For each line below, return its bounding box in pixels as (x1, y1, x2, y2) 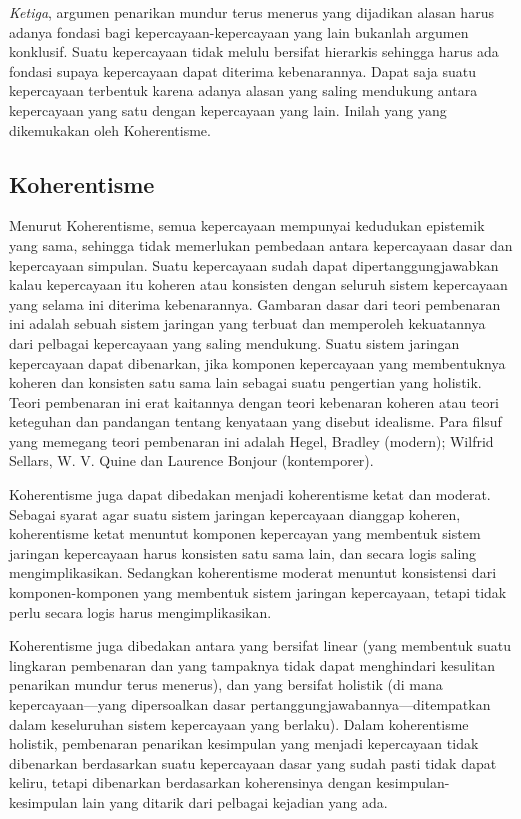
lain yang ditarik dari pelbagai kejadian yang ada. (82, 791, 388, 812)
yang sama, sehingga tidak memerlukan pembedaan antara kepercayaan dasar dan (9, 234, 513, 255)
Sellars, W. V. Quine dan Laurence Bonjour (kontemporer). (9, 450, 374, 471)
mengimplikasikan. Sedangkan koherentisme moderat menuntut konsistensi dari (9, 562, 497, 583)
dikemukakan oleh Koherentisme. (9, 119, 211, 140)
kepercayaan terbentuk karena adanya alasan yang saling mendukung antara (9, 80, 478, 101)
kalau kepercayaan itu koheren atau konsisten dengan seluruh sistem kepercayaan (9, 274, 508, 295)
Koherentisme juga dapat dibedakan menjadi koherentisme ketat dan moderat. (9, 484, 491, 505)
